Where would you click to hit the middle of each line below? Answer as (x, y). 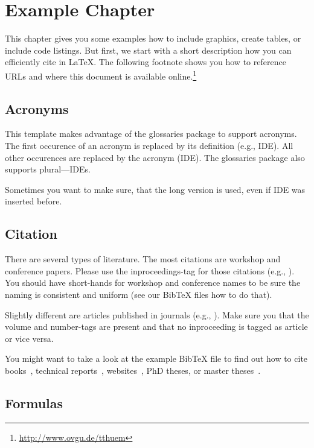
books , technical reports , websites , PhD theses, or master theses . (133, 370)
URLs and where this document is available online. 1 (101, 75)
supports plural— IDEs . (48, 169)
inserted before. (34, 201)
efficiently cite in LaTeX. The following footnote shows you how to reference (146, 62)
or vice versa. (29, 338)
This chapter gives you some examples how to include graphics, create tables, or (153, 38)
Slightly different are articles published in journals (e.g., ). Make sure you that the (157, 314)
